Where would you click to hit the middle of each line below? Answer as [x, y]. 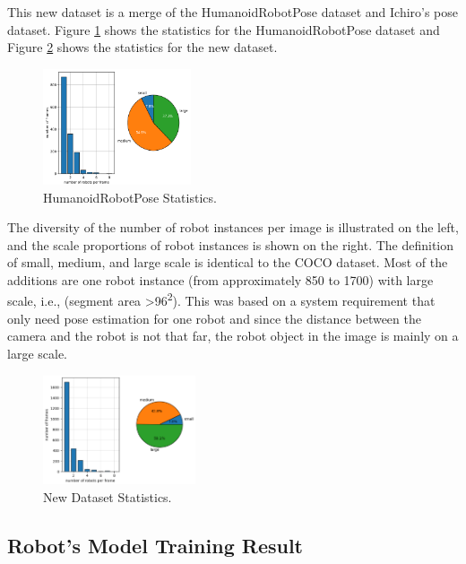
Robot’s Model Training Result [155, 545]
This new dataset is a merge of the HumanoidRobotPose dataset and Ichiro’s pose [233, 12]
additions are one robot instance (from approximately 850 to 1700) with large [220, 279]
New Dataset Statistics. [108, 496]
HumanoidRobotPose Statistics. [130, 197]
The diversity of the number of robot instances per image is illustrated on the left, [233, 227]
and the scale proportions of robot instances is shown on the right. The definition [231, 244]
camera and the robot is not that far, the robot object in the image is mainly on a [233, 336]
